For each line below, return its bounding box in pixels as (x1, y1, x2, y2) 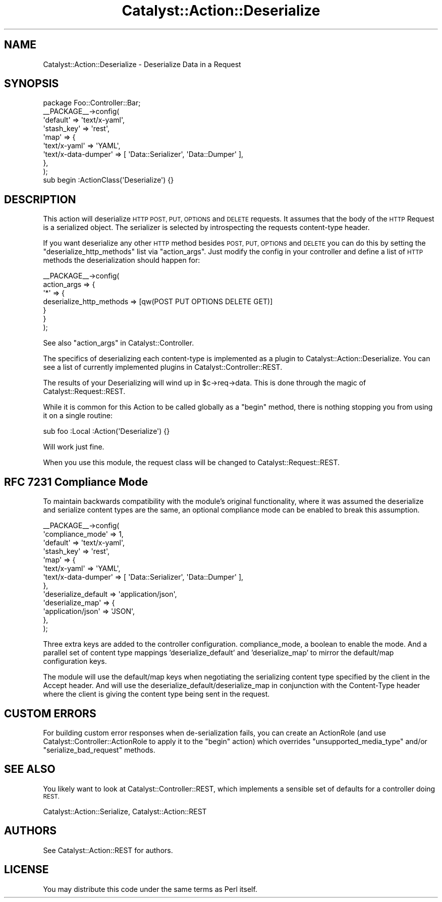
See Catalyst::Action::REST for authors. (43, 845, 173, 855)
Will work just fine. (43, 442, 104, 452)
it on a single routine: (43, 411, 113, 420)
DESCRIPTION (4, 193, 76, 206)
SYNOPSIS (4, 77, 59, 90)
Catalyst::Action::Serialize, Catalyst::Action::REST (43, 807, 207, 816)
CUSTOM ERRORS (4, 707, 96, 720)
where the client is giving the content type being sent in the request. (43, 690, 270, 699)
